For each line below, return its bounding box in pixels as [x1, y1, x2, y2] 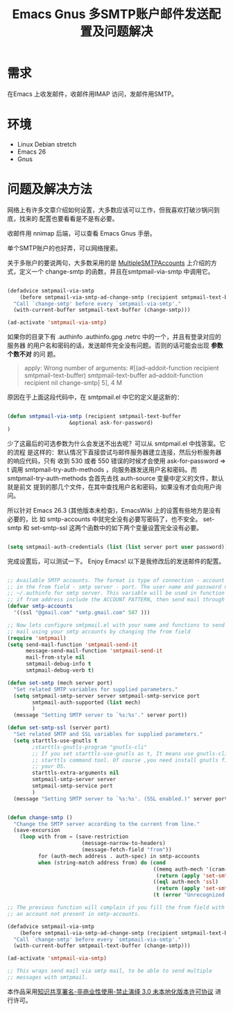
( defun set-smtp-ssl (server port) [7, 724, 110, 732]
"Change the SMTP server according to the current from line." [13, 821, 200, 828]
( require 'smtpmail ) [7, 634, 67, 641]
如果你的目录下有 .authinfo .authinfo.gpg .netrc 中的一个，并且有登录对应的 [7, 333, 222, 341]
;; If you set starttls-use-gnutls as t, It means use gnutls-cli [32, 750, 228, 757]
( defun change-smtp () [7, 814, 73, 821]
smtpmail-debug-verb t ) [25, 667, 95, 674]
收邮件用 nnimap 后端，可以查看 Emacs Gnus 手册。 [7, 229, 156, 237]
